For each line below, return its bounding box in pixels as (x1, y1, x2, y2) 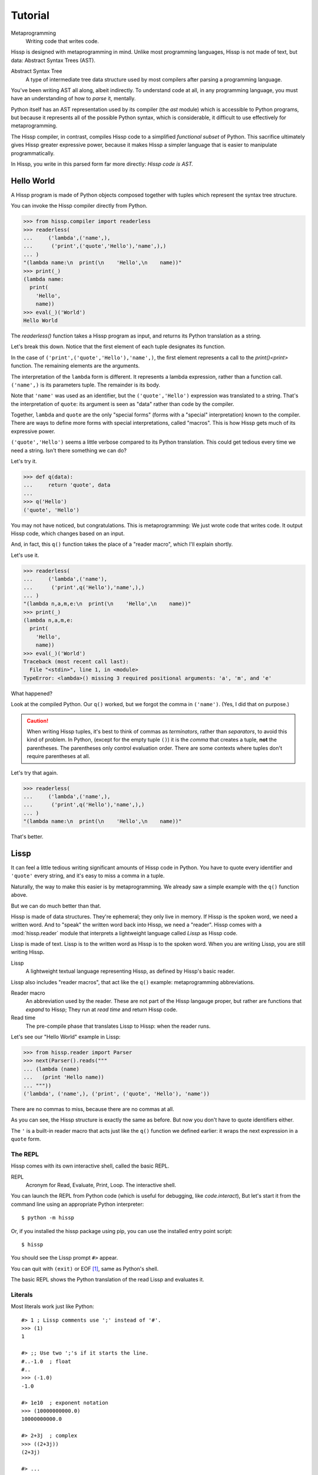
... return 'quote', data (23, 481, 111, 489)
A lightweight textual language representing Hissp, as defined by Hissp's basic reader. (25, 968, 235, 975)
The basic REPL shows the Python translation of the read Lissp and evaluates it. (11, 1276, 204, 1283)
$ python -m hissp (21, 1214, 75, 1221)
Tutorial (11, 9, 50, 22)
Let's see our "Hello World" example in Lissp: (11, 1033, 121, 1040)
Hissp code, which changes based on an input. (11, 530, 125, 537)
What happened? (11, 690, 53, 697)
